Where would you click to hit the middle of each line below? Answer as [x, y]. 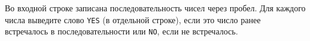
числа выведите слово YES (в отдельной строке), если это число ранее [133, 19]
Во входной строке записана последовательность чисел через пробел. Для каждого [155, 8]
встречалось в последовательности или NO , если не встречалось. [121, 31]
